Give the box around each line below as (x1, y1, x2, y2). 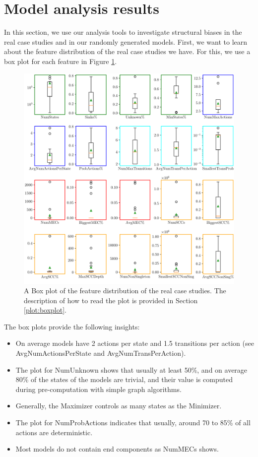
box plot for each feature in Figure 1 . (4, 56, 117, 66)
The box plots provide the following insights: (4, 321, 140, 331)
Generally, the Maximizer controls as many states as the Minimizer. (15, 400, 222, 411)
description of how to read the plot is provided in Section (24, 295, 198, 305)
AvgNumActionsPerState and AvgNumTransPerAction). (15, 348, 186, 358)
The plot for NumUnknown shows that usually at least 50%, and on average (15, 364, 248, 375)
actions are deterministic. (15, 427, 93, 437)
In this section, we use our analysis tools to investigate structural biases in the (4, 27, 242, 37)
